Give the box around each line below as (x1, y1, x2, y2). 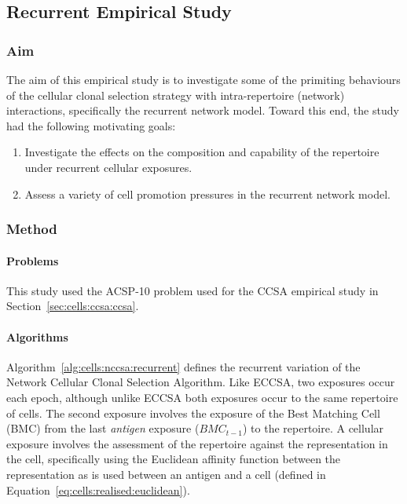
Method (6, 219, 57, 239)
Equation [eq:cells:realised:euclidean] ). (6, 481, 190, 498)
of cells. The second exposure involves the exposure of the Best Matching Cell (6, 404, 380, 421)
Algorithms (6, 328, 68, 345)
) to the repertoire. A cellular (242, 420, 384, 436)
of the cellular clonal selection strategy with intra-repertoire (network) (6, 86, 345, 103)
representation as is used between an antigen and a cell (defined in (6, 466, 326, 482)
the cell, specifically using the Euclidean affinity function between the (6, 451, 341, 467)
